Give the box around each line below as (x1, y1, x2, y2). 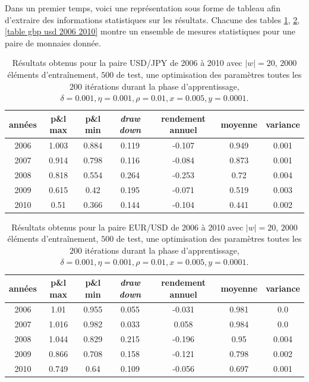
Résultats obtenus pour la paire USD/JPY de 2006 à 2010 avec (12, 56, 242, 69)
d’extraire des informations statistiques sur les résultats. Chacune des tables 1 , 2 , (5, 13, 300, 26)
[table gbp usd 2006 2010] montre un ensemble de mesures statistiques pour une (5, 25, 296, 37)
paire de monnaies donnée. (5, 36, 101, 49)
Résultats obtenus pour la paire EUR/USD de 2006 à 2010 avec (11, 220, 244, 233)
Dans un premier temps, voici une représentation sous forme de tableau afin (5, 2, 280, 14)
